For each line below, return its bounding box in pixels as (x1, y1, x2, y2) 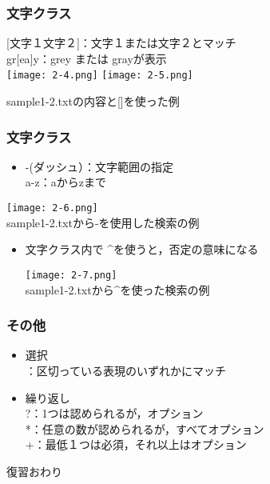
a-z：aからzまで (25, 174, 106, 190)
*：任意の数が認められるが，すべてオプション (25, 420, 264, 437)
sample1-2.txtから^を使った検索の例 (25, 281, 210, 298)
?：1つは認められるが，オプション (25, 405, 204, 422)
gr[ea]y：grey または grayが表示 (6, 50, 167, 66)
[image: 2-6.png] (6, 202, 98, 214)
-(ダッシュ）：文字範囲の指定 (25, 158, 173, 174)
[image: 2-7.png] (25, 269, 117, 281)
